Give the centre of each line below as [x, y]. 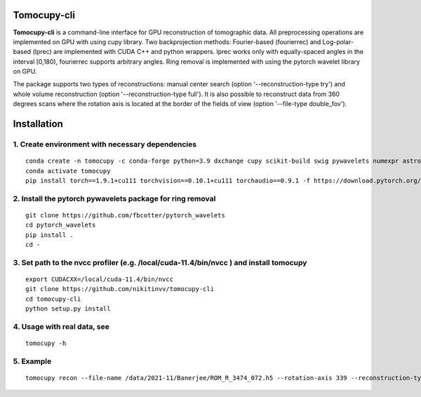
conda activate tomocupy [68, 171]
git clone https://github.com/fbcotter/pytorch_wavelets [126, 215]
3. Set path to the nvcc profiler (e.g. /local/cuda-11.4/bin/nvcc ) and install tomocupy [160, 262]
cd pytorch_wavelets [61, 225]
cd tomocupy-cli [53, 299]
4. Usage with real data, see [61, 327]
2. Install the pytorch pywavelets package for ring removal [114, 198]
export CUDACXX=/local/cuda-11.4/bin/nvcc [100, 280]
